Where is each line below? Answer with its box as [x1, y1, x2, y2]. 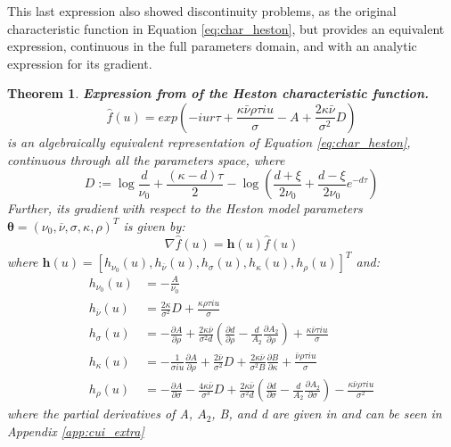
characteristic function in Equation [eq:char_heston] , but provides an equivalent [7, 19, 445, 37]
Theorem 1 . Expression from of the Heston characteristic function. [7, 84, 429, 103]
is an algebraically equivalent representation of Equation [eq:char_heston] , [7, 132, 411, 151]
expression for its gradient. [7, 54, 152, 72]
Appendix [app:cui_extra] [7, 421, 144, 440]
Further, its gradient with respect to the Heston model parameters [7, 199, 363, 218]
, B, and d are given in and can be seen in [211, 404, 442, 423]
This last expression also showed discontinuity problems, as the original [7, 2, 397, 20]
